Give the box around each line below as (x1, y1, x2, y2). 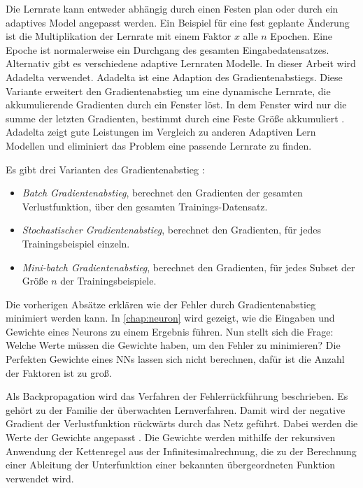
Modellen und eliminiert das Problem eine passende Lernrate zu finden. (6, 138, 312, 152)
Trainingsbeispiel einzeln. (22, 236, 130, 250)
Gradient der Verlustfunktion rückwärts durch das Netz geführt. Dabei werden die (6, 416, 358, 431)
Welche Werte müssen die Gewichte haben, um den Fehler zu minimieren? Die (6, 338, 341, 352)
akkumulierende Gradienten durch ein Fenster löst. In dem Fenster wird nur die (6, 97, 347, 112)
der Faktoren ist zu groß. (6, 365, 112, 380)
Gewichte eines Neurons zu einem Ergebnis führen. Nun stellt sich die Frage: (6, 324, 334, 338)
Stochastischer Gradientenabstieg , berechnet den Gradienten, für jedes (22, 222, 321, 237)
